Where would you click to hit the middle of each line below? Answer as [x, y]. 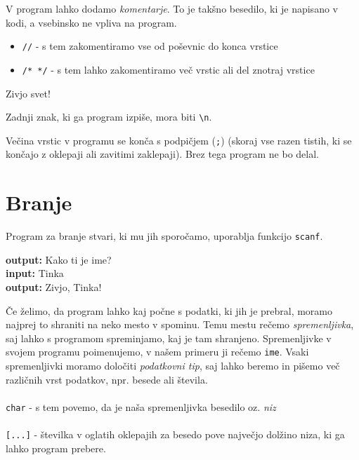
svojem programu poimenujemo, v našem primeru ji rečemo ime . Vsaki [157, 352]
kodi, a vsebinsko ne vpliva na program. [91, 22]
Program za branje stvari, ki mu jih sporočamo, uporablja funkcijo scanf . [164, 236]
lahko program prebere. [56, 448]
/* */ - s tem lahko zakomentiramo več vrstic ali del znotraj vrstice [168, 69]
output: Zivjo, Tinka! [54, 286]
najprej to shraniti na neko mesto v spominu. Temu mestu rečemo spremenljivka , [180, 324]
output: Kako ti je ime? [59, 259]
